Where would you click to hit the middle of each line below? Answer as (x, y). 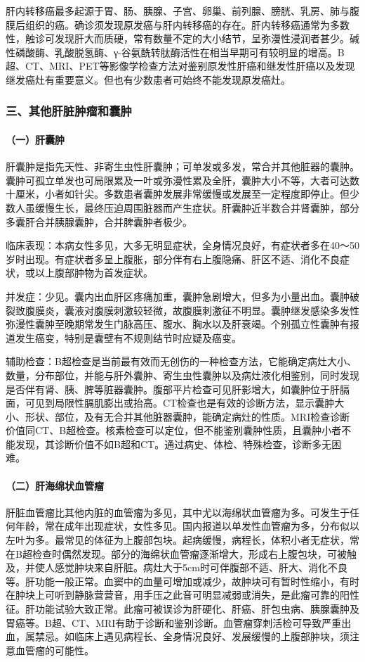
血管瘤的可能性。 (54, 650)
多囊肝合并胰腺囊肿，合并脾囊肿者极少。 (99, 221)
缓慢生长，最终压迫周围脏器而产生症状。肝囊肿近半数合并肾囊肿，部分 (197, 207)
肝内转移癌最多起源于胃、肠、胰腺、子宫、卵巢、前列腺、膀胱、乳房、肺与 (178, 11)
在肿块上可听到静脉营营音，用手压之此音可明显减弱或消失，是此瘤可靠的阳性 (182, 595)
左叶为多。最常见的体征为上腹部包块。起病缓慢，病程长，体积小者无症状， (178, 540)
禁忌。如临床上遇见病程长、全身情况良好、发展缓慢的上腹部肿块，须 (192, 636)
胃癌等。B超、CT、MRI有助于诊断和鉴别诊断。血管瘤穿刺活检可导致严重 (174, 622)
